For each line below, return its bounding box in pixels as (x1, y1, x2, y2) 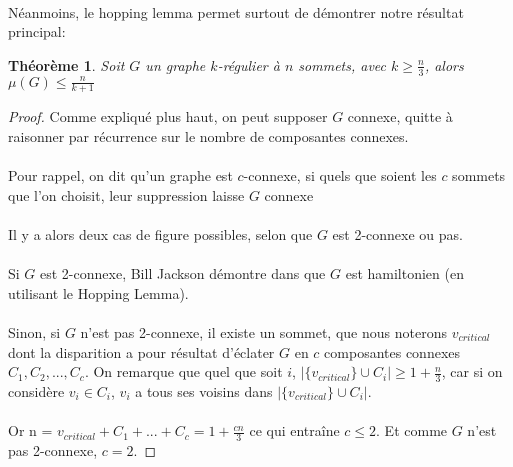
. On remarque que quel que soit (84, 361, 283, 382)
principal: (8, 21, 66, 42)
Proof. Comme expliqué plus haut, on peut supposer (8, 106, 328, 127)
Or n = (8, 420, 53, 441)
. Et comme (376, 420, 448, 441)
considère (8, 380, 65, 401)
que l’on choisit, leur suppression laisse (8, 184, 245, 205)
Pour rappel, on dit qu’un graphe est (8, 165, 233, 186)
